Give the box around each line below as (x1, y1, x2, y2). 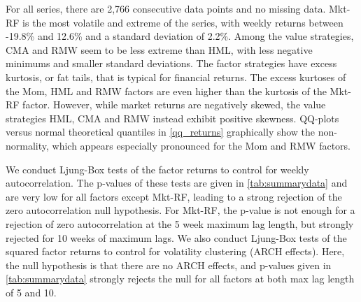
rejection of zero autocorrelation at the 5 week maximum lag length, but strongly (6, 216, 354, 231)
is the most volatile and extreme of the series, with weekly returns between (22, 15, 344, 29)
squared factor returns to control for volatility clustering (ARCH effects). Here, (6, 244, 345, 259)
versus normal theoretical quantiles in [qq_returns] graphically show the (6, 124, 316, 139)
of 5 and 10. (6, 285, 57, 299)
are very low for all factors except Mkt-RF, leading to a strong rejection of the (6, 189, 342, 203)
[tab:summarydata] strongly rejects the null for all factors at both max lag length (6, 271, 355, 286)
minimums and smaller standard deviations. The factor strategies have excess (6, 56, 337, 71)
